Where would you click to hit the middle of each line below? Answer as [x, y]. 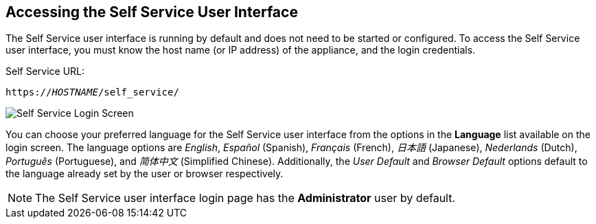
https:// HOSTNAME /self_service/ [92, 92]
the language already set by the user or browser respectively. [145, 174]
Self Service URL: [45, 71]
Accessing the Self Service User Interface [152, 12]
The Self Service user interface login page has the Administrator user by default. [245, 198]
